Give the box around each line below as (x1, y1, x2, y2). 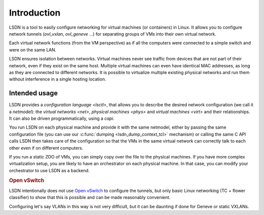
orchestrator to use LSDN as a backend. (9, 167, 90, 173)
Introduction (9, 7, 61, 18)
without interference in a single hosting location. (9, 76, 106, 82)
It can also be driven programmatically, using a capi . (9, 115, 115, 121)
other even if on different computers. (9, 145, 83, 151)
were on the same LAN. (9, 47, 56, 53)
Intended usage (9, 89, 58, 98)
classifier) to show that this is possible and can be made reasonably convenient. (9, 195, 171, 200)
